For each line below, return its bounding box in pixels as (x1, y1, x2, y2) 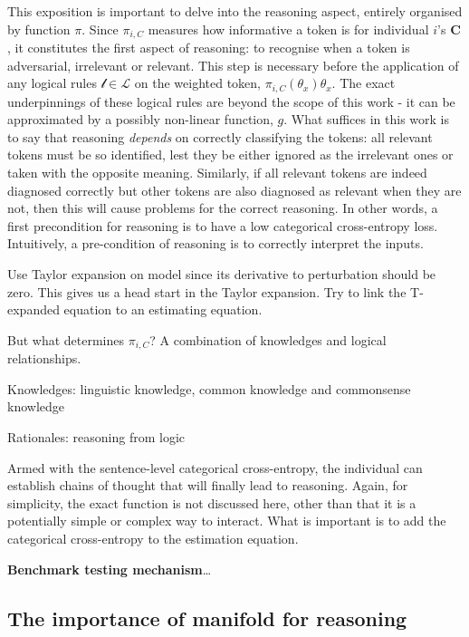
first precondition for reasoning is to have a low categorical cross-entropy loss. (7, 216, 438, 235)
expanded (7, 300, 60, 319)
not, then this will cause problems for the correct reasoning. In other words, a (7, 198, 438, 217)
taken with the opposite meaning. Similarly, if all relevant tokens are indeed (7, 163, 427, 182)
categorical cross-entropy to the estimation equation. (7, 529, 299, 548)
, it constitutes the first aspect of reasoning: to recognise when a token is (7, 38, 410, 57)
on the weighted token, (134, 73, 261, 92)
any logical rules (7, 73, 97, 92)
